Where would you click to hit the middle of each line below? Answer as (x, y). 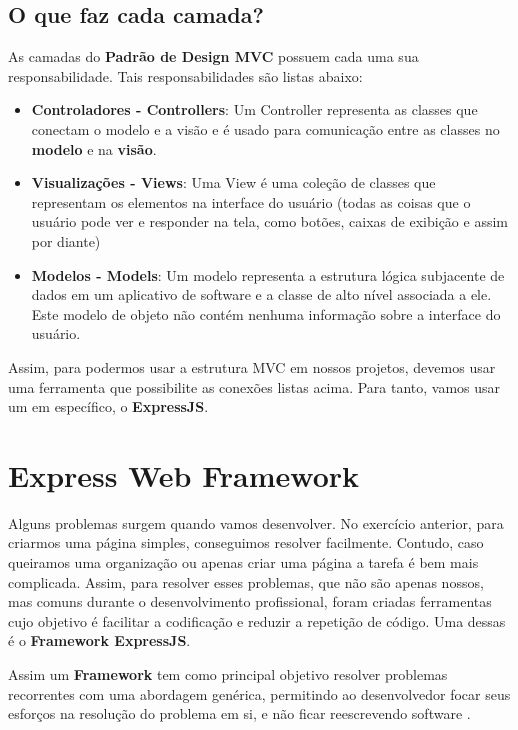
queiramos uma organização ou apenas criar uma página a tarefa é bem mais (243, 562)
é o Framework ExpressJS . (99, 640)
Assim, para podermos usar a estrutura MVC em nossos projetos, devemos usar (252, 366)
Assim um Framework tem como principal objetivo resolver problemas (228, 673)
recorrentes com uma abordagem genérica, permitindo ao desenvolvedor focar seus (259, 693)
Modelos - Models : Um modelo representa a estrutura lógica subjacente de (268, 274)
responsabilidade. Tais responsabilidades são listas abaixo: (185, 75)
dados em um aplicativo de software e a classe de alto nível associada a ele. (261, 294)
